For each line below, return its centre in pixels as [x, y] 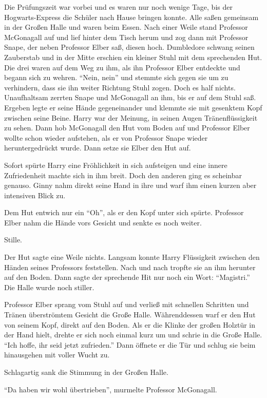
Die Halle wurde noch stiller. [49, 287]
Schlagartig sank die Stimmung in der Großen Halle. [86, 372]
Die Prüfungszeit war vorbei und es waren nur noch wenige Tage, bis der [118, 7]
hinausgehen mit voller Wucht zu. [57, 355]
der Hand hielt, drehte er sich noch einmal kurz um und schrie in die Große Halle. [133, 335]
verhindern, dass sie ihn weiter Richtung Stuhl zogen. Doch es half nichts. [120, 87]
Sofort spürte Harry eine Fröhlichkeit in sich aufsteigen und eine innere [116, 165]
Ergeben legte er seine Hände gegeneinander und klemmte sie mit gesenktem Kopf [133, 107]
